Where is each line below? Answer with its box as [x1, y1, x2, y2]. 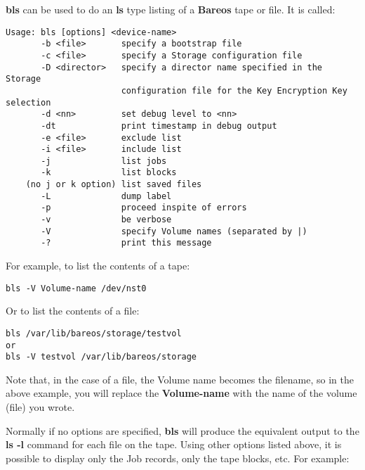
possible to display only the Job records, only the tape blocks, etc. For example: [6, 450, 350, 465]
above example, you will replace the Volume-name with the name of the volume [6, 386, 357, 400]
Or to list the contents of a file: [6, 303, 140, 318]
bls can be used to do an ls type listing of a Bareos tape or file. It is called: [6, 2, 336, 16]
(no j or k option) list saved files [25, 179, 202, 190]
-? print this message [41, 238, 212, 248]
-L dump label [41, 191, 172, 201]
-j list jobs [41, 155, 167, 166]
